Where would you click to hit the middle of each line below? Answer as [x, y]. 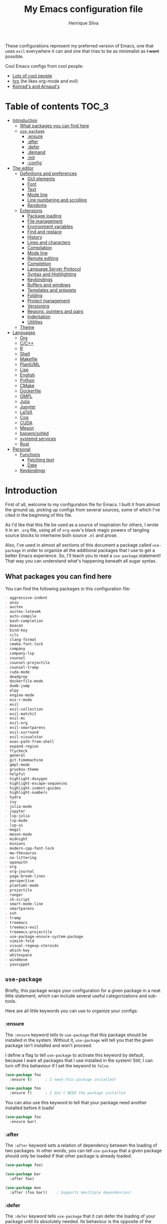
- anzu [12, 603]
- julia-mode [19, 807]
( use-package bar [23, 1174]
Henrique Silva [83, 23]
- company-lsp [20, 653]
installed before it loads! [30, 1108]
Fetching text [41, 460]
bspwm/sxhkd [34, 433]
